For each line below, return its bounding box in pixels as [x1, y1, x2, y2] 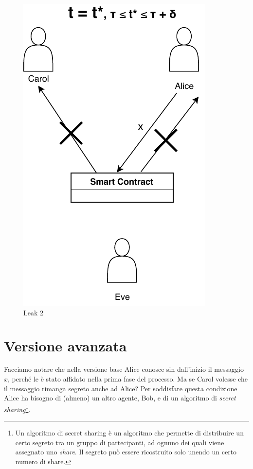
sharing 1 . [4, 402, 31, 414]
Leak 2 [23, 307, 44, 317]
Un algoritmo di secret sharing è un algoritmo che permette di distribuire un [15, 427, 244, 437]
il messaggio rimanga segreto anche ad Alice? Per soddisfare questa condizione [4, 383, 237, 393]
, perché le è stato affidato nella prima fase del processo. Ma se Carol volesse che [8, 373, 248, 383]
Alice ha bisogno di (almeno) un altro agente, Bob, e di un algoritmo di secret [4, 393, 236, 403]
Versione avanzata [4, 336, 127, 356]
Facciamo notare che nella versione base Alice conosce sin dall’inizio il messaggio [4, 364, 244, 374]
